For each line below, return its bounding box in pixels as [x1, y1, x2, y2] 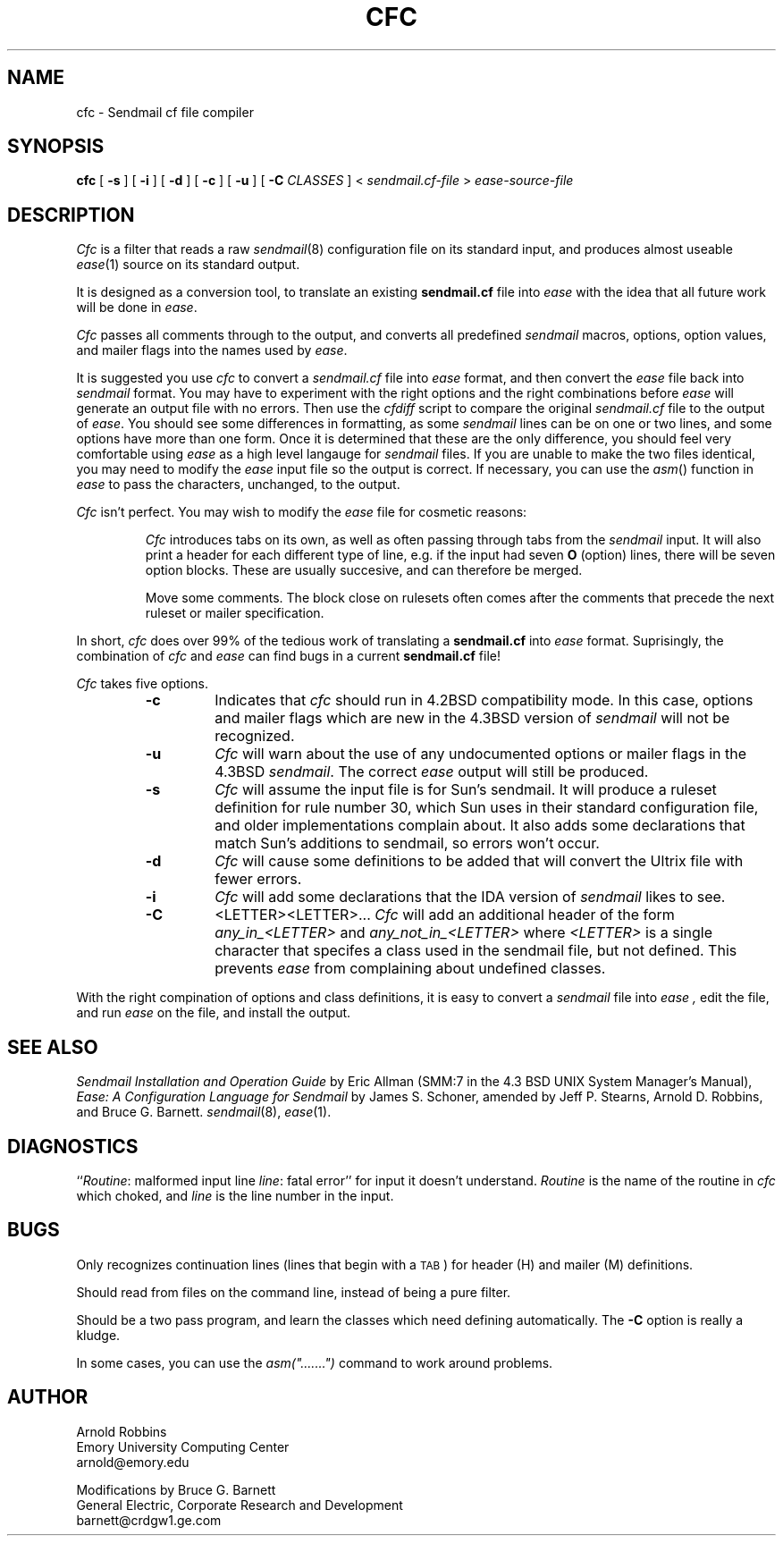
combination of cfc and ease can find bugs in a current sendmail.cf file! [76, 648, 501, 664]
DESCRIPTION [7, 203, 135, 226]
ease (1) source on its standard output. [76, 257, 300, 273]
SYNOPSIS [7, 135, 105, 158]
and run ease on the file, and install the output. [76, 1005, 351, 1021]
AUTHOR [7, 1386, 88, 1409]
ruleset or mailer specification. [145, 605, 324, 621]
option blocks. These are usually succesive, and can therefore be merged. [145, 562, 583, 578]
